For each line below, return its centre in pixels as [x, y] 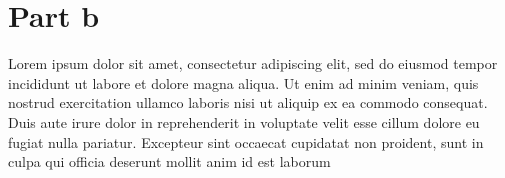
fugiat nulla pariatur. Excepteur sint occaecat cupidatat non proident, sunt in [246, 141]
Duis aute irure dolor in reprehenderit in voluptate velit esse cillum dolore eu [244, 121]
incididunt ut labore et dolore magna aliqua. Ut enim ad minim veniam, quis [243, 82]
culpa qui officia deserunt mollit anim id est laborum [169, 161]
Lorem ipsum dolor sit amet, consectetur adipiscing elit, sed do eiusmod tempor [253, 63]
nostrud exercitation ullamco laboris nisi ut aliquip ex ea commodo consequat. [248, 102]
